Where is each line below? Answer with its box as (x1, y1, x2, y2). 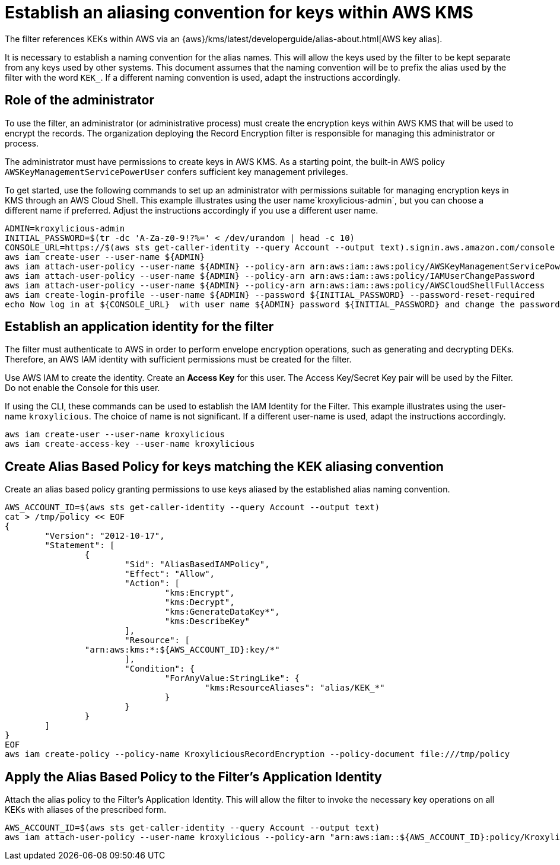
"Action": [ (125, 578, 180, 589)
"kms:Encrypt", (164, 588, 235, 598)
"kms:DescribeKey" (164, 616, 250, 627)
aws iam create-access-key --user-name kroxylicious (5, 439, 255, 449)
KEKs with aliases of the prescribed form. (5, 804, 167, 815)
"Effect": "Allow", (125, 569, 215, 579)
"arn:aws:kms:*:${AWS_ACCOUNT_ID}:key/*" (84, 645, 280, 655)
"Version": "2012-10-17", (44, 531, 165, 541)
